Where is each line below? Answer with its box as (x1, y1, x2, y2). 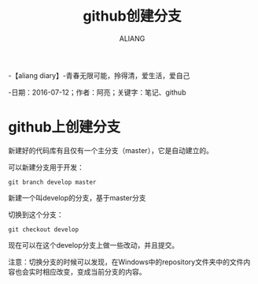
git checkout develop (8, 226, 79, 234)
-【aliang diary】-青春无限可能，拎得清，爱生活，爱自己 (8, 70, 190, 80)
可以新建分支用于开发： (8, 163, 84, 172)
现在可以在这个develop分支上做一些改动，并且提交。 (8, 240, 179, 249)
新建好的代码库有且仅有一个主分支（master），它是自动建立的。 (8, 145, 214, 155)
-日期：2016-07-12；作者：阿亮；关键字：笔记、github (8, 88, 186, 97)
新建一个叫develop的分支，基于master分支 (8, 192, 146, 202)
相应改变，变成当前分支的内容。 (42, 267, 146, 276)
